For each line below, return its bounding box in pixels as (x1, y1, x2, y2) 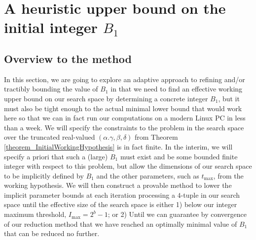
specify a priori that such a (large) (4, 151, 108, 161)
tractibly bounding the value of (4, 84, 98, 94)
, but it (218, 93, 240, 103)
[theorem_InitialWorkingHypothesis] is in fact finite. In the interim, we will (4, 141, 233, 151)
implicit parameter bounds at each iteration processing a (4, 189, 175, 200)
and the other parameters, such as (96, 170, 199, 180)
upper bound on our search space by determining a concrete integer (4, 93, 208, 103)
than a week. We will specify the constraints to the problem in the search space (4, 122, 244, 132)
